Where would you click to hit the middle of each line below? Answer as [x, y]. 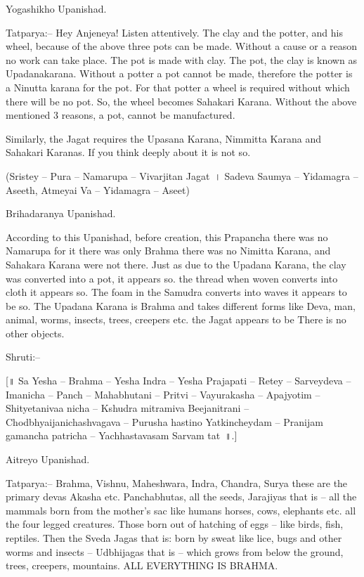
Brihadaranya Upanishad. [61, 213]
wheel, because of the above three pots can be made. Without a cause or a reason [182, 46]
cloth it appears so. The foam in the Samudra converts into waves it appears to [176, 292]
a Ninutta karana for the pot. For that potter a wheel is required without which [178, 87]
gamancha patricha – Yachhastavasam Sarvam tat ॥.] [122, 435]
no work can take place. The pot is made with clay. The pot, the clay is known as [181, 59]
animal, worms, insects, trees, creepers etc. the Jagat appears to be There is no [176, 319]
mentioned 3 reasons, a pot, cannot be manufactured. [121, 115]
